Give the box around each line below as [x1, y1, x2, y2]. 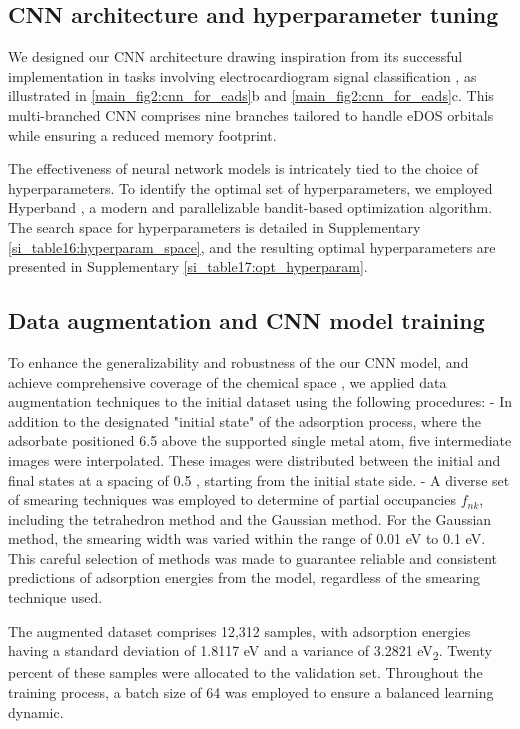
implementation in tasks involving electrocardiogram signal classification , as [8, 65, 477, 86]
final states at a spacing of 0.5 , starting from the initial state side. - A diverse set [8, 469, 510, 490]
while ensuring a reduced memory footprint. [8, 124, 277, 145]
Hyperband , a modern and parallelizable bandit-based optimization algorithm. [8, 197, 493, 218]
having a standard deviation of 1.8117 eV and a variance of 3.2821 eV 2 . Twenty [8, 640, 492, 664]
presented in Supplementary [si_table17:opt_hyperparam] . [8, 256, 368, 277]
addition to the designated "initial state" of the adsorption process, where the [8, 410, 481, 431]
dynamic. [8, 701, 64, 722]
